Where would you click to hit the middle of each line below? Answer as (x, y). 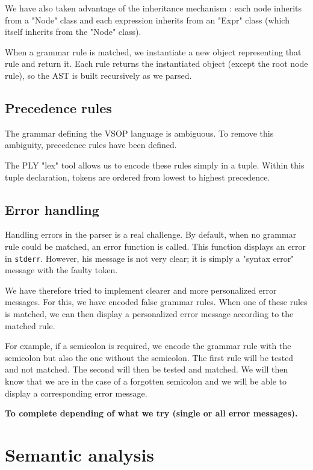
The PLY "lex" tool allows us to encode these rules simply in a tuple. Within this (155, 165)
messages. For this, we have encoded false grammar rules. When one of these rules (156, 302)
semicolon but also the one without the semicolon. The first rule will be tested (149, 357)
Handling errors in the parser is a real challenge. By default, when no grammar (151, 234)
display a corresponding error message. (76, 393)
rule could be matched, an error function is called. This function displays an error (155, 246)
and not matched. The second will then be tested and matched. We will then (147, 369)
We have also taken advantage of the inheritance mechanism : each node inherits (153, 8)
